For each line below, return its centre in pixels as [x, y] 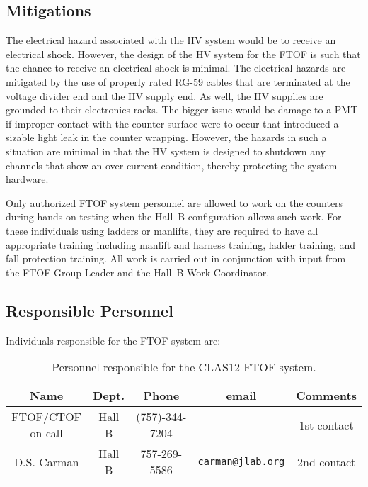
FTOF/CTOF [47, 417]
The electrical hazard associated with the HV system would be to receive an [171, 40]
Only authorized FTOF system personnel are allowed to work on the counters [174, 202]
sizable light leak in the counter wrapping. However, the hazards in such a [166, 137]
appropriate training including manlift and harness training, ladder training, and [181, 244]
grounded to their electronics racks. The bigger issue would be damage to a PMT [182, 110]
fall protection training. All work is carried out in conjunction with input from [176, 258]
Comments [326, 396]
